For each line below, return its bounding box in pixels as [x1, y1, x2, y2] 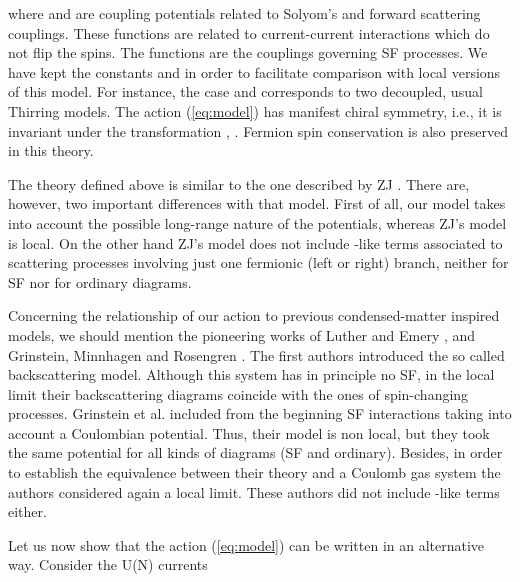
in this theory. [8, 140, 94, 161]
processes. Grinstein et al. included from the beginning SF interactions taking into [8, 403, 512, 424]
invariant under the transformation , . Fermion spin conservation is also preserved [8, 120, 508, 141]
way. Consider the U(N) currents [8, 554, 208, 575]
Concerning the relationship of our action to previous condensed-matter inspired [8, 305, 500, 326]
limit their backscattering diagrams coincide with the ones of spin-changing [8, 383, 469, 404]
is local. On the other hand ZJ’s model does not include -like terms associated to [8, 232, 503, 253]
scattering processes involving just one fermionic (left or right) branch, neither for [8, 252, 509, 273]
